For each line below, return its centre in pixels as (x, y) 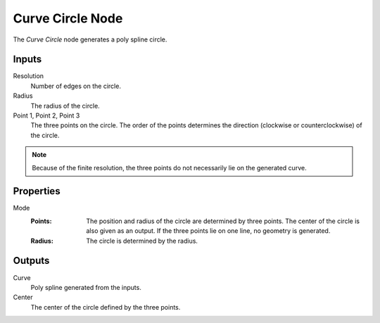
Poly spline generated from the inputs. (86, 287)
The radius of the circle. (65, 106)
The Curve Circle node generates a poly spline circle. (90, 39)
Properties (37, 191)
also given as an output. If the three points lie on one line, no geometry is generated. (208, 231)
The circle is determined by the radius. (142, 241)
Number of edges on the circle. (76, 86)
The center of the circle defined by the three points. (106, 307)
